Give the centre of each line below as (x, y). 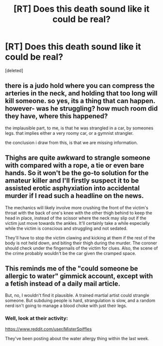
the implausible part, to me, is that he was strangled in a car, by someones (79, 128)
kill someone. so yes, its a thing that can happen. (80, 101)
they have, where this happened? (57, 116)
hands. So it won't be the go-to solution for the (77, 173)
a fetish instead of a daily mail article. (63, 283)
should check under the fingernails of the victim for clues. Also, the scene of (81, 248)
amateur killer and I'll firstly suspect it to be (72, 181)
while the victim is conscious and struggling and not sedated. (66, 228)
